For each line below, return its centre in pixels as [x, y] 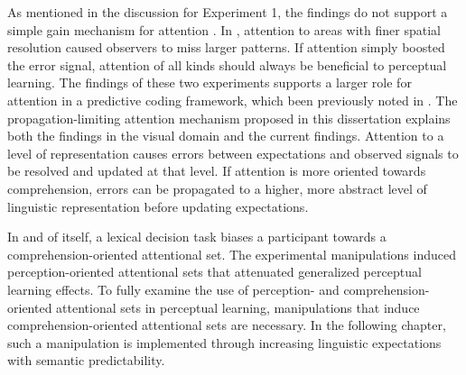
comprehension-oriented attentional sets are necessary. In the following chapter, [227, 325]
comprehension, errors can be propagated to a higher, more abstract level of [217, 188]
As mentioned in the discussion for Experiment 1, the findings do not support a [228, 12]
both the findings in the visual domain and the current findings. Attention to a [226, 136]
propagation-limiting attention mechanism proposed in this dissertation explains [229, 118]
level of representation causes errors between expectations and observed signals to [233, 153]
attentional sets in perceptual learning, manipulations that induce [238, 307]
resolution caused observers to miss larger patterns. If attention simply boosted [226, 47]
